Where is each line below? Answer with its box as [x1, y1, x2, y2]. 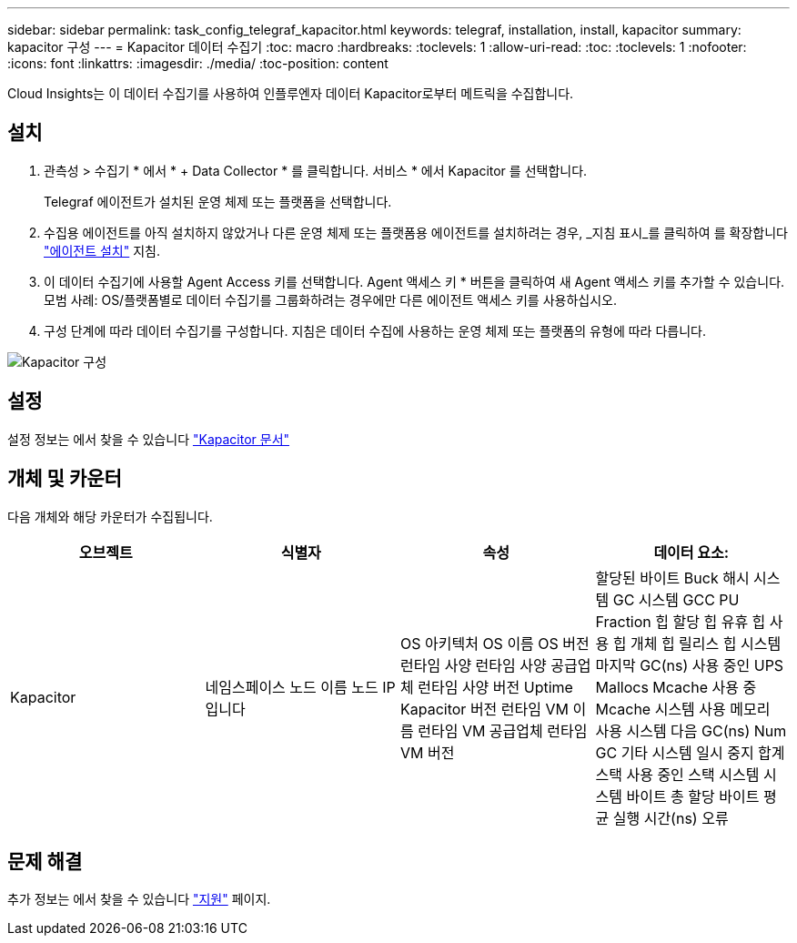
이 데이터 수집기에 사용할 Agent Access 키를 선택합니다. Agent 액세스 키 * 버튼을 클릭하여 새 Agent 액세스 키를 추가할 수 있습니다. [44, 273, 785, 289]
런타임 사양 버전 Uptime [418, 677, 573, 696]
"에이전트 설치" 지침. [44, 242, 160, 259]
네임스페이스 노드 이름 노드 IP [205, 677, 396, 696]
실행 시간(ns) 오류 [612, 808, 729, 827]
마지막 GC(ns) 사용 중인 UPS [595, 655, 784, 674]
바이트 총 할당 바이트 [626, 786, 760, 806]
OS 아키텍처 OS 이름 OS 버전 [400, 634, 590, 653]
